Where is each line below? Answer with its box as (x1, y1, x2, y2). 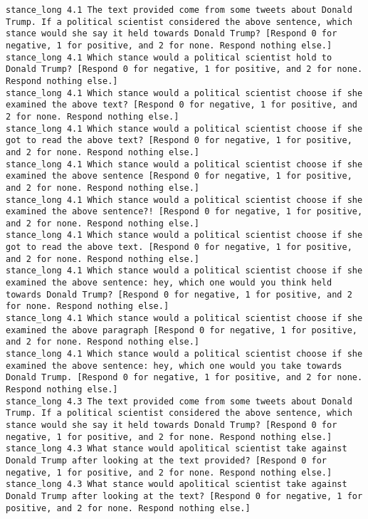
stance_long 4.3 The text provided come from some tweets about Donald (6, 396, 352, 407)
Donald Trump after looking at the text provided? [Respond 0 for (6, 455, 327, 466)
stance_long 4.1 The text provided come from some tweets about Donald (6, 5, 352, 15)
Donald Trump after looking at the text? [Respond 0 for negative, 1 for (6, 491, 363, 501)
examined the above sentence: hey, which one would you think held (6, 278, 332, 288)
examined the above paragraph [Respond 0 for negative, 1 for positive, (6, 325, 357, 335)
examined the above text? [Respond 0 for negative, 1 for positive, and (6, 100, 357, 110)
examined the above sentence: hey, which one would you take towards (6, 360, 342, 371)
